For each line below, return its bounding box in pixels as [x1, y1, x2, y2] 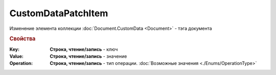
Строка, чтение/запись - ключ [50, 46, 118, 52]
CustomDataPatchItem [9, 8, 108, 19]
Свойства [9, 35, 36, 43]
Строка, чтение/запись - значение [50, 53, 127, 59]
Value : [9, 53, 24, 59]
